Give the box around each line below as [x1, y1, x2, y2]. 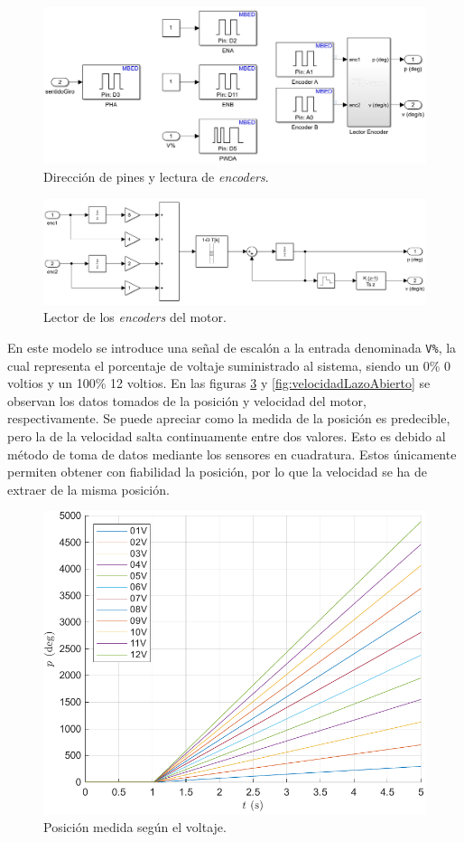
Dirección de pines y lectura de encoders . [43, 167, 269, 186]
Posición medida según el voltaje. [43, 818, 227, 837]
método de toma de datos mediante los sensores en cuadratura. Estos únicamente [7, 444, 457, 463]
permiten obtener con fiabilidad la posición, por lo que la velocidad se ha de [7, 462, 428, 481]
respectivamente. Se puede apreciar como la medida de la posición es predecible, [7, 409, 450, 428]
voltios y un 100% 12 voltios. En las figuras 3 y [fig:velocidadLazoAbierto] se [7, 374, 431, 393]
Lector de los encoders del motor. [43, 307, 227, 326]
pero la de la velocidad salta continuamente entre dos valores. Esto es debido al [7, 427, 446, 446]
